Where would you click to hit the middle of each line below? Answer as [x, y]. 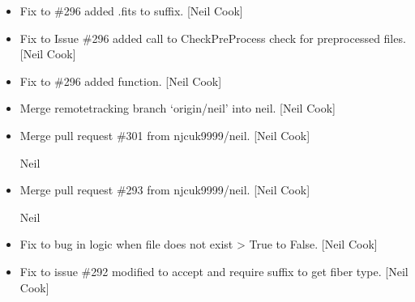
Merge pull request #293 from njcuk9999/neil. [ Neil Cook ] [165, 190]
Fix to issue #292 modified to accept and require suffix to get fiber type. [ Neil [214, 271]
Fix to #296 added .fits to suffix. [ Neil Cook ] [131, 11]
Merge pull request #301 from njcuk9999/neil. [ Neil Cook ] [165, 135]
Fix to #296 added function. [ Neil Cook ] [121, 81]
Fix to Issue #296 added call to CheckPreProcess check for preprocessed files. [213, 38]
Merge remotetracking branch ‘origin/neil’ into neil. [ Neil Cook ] [178, 108]
